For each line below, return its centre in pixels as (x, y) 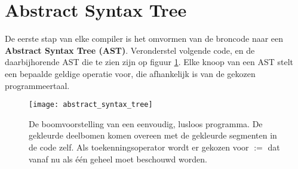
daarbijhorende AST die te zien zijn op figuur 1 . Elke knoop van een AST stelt (149, 62)
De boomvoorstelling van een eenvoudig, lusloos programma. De (146, 123)
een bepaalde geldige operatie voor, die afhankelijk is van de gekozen (130, 73)
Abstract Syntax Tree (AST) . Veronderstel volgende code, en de (130, 50)
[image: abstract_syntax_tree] (91, 105)
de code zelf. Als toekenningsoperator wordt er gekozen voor (139, 147)
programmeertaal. (37, 85)
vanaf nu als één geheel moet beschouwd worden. (118, 159)
